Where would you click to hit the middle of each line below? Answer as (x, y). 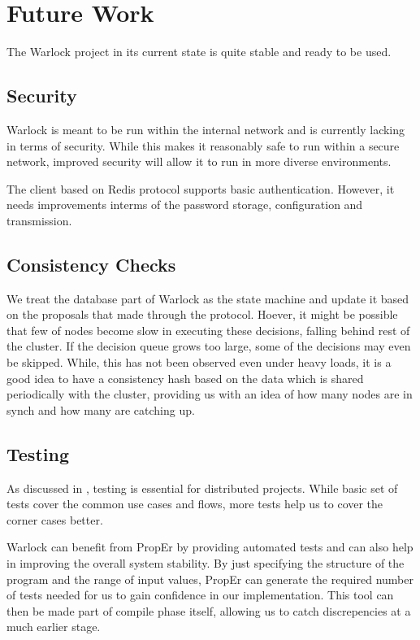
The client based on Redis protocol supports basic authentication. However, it (201, 188)
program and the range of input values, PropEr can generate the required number (210, 579)
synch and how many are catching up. (101, 409)
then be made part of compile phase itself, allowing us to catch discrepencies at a (209, 610)
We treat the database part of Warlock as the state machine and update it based (208, 298)
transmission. (39, 220)
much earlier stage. (54, 627)
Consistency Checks (91, 264)
